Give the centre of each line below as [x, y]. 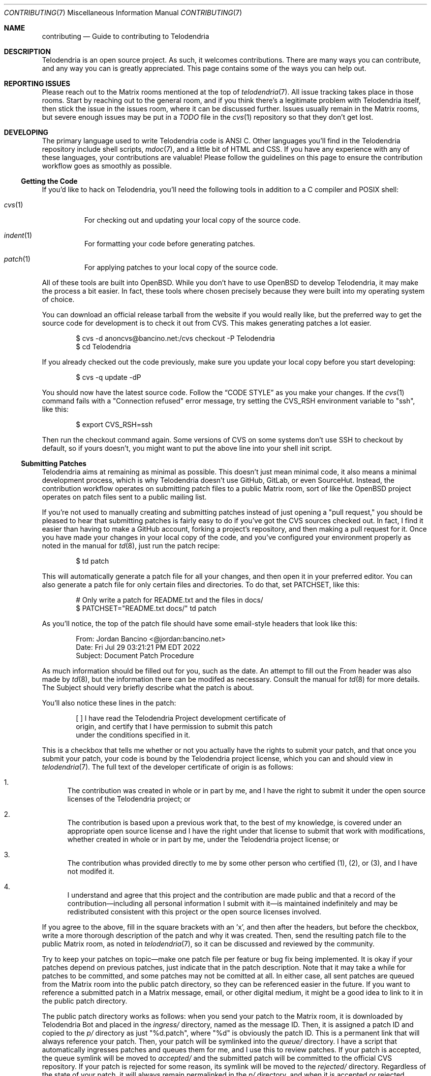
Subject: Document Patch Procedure [135, 656]
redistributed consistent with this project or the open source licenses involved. [194, 912]
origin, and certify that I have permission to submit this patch [174, 726]
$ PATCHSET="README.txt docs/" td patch [146, 608]
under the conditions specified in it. [133, 735]
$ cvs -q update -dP [108, 377]
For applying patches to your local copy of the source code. [181, 267]
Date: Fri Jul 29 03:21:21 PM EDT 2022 [138, 647]
